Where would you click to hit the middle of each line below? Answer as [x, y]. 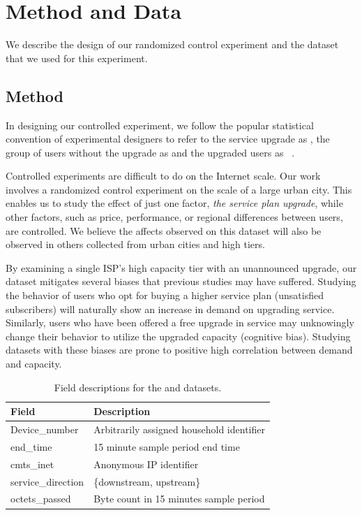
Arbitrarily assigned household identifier [179, 429]
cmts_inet [32, 464]
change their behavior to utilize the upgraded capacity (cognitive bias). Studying [178, 336]
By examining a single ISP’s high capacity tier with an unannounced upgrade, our [181, 267]
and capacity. [34, 364]
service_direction [47, 481]
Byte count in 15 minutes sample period [179, 499]
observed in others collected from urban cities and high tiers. [135, 244]
